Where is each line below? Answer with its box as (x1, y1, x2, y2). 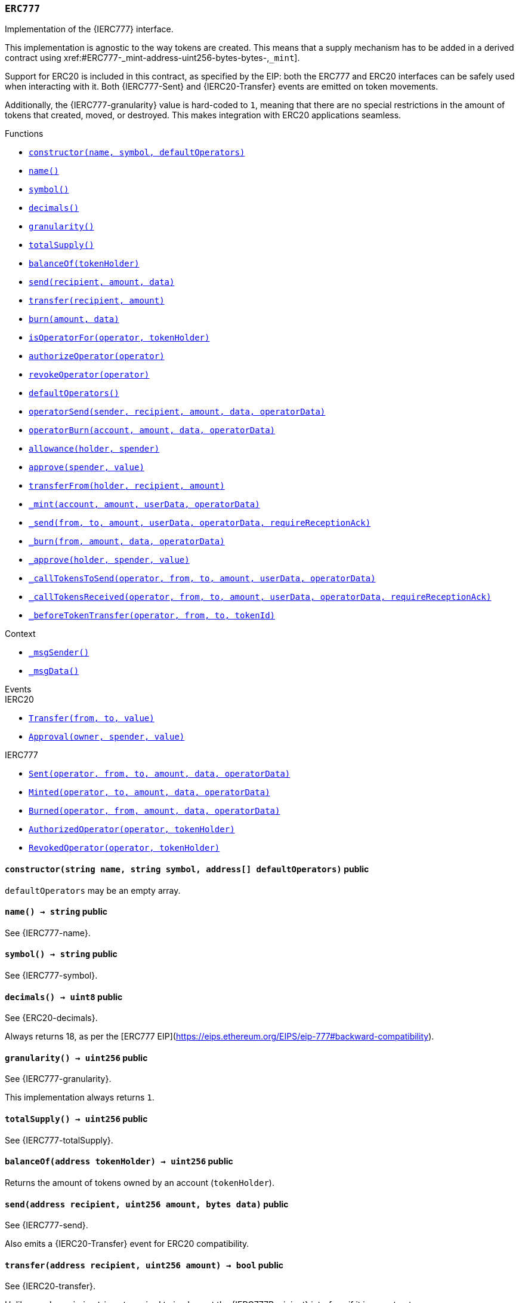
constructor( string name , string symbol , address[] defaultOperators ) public (5, 863, 369, 874)
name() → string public (5, 906, 107, 917)
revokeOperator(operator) (29, 370, 150, 380)
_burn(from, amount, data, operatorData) (29, 536, 225, 547)
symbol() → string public (5, 949, 118, 959)
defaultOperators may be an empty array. (5, 885, 181, 896)
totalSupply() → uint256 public (5, 1114, 148, 1124)
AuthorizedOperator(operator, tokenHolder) (29, 824, 235, 835)
